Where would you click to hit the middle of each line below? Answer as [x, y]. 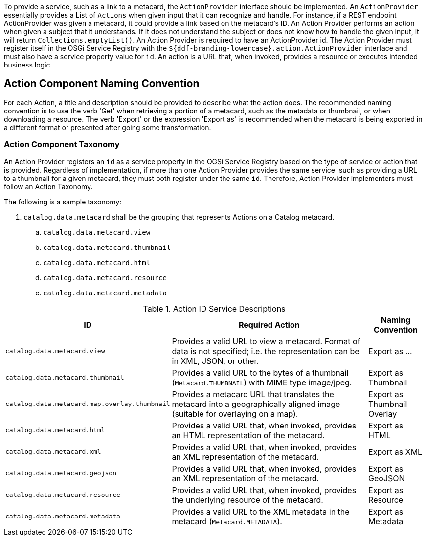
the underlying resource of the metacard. [247, 500]
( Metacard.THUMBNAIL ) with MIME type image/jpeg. [262, 382]
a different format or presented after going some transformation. [108, 127]
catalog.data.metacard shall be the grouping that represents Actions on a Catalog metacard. [179, 217]
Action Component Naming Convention [102, 84]
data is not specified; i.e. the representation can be [266, 351]
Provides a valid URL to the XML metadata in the [261, 511]
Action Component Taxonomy [62, 145]
